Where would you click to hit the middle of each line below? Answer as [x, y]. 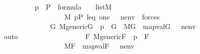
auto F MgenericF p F [76, 36]
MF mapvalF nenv [99, 46]
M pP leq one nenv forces [112, 16]
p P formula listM [73, 6]
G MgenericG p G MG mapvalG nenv [123, 26]
